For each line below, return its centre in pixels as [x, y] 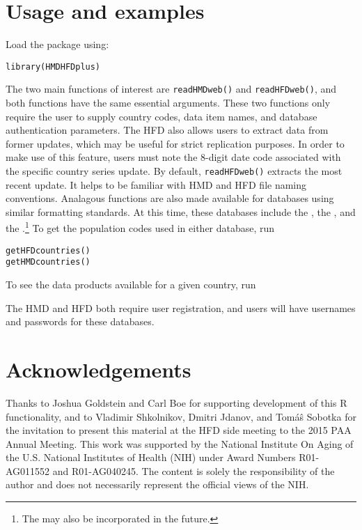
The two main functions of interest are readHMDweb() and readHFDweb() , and [171, 89]
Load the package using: [57, 44]
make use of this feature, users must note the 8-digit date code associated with [173, 157]
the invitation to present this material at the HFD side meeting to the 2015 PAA [179, 430]
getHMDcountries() [48, 262]
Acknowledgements [99, 369]
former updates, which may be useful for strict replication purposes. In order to [175, 143]
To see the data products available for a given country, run [131, 284]
